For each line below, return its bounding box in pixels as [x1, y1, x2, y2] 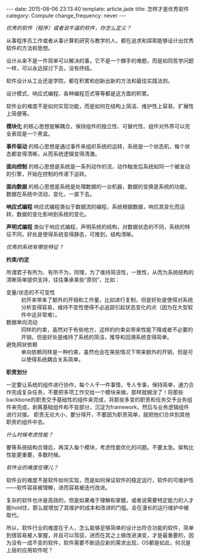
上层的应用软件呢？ [6, 546, 54, 554]
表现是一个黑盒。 [11, 130, 54, 137]
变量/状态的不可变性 [6, 289, 55, 296]
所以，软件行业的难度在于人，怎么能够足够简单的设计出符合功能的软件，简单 [6, 524, 194, 531]
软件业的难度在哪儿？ [6, 464, 58, 471]
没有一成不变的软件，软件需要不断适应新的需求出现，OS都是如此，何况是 [11, 539, 191, 546]
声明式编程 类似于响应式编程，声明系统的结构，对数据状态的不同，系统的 [6, 223, 185, 230]
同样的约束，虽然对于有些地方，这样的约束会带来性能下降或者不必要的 [21, 326, 193, 333]
